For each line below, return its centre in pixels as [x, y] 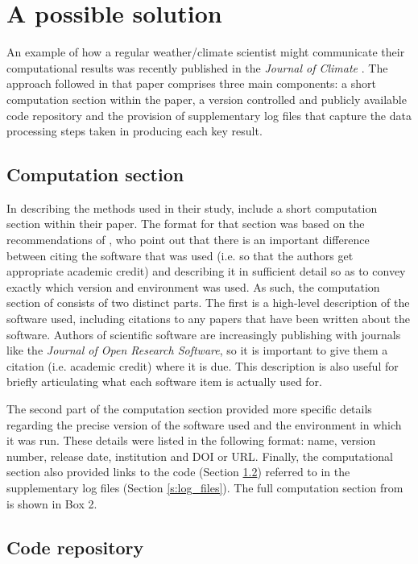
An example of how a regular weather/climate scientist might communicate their [206, 52]
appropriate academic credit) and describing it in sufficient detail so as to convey [206, 271]
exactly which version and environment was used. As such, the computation [193, 286]
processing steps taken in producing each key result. [135, 131]
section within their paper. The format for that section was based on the [186, 224]
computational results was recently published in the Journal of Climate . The [197, 67]
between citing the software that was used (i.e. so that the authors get [180, 255]
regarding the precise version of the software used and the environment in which [204, 424]
